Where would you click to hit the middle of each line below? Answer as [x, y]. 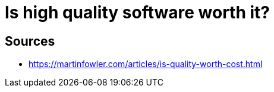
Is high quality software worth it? [137, 12]
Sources [30, 41]
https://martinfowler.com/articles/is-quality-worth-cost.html [146, 64]
